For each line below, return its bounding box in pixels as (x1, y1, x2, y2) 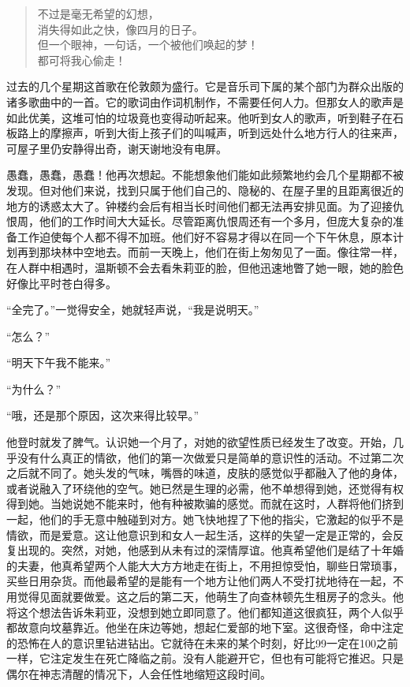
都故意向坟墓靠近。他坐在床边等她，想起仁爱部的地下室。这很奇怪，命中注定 (6, 619, 404, 636)
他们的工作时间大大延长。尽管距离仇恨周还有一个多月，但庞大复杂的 (39, 213, 393, 230)
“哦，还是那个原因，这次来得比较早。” (6, 407, 199, 424)
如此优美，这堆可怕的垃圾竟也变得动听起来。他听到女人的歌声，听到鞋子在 (6, 109, 393, 125)
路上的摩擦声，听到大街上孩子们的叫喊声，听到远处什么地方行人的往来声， (17, 125, 404, 141)
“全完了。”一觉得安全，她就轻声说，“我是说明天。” (6, 301, 259, 318)
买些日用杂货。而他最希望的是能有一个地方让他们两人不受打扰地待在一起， (6, 573, 393, 589)
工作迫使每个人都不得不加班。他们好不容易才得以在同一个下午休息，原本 (17, 228, 393, 245)
